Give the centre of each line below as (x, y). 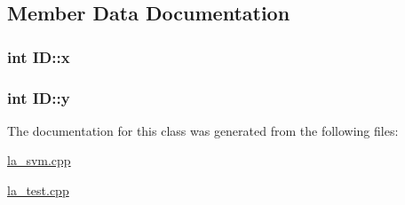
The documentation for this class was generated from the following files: (203, 130)
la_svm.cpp (39, 160)
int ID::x (39, 56)
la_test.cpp (38, 190)
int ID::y (39, 97)
